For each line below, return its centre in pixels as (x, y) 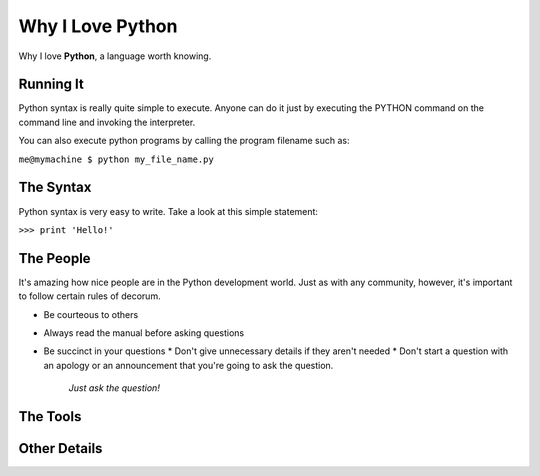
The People (54, 258)
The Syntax (55, 187)
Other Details (60, 448)
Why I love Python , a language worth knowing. (115, 56)
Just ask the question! (114, 388)
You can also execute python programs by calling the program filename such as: (184, 141)
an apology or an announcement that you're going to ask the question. (188, 365)
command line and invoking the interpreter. (107, 122)
